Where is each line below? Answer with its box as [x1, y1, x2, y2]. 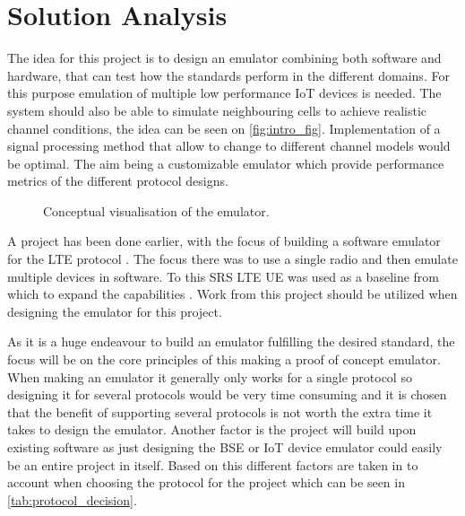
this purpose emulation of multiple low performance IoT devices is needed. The [7, 83, 442, 102]
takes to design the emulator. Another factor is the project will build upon [7, 420, 417, 439]
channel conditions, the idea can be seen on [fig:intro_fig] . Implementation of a [7, 118, 441, 137]
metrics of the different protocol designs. [7, 171, 228, 190]
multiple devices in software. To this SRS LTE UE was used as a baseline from [7, 267, 440, 285]
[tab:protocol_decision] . [7, 490, 137, 509]
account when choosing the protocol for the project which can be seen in [7, 473, 405, 492]
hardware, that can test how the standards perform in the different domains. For [7, 66, 450, 84]
